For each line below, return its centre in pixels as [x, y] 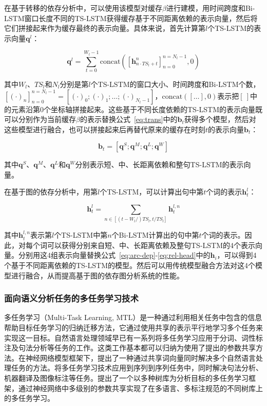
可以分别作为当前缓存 [40, 119]
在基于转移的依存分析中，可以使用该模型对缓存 [83, 8]
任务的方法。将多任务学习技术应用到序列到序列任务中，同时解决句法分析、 [137, 368]
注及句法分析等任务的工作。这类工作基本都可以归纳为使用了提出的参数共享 [130, 348]
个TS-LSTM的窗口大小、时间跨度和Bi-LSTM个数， [175, 84]
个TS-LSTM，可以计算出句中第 [152, 192]
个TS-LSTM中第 [81, 235]
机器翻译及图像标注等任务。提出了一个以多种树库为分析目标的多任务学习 [126, 377]
